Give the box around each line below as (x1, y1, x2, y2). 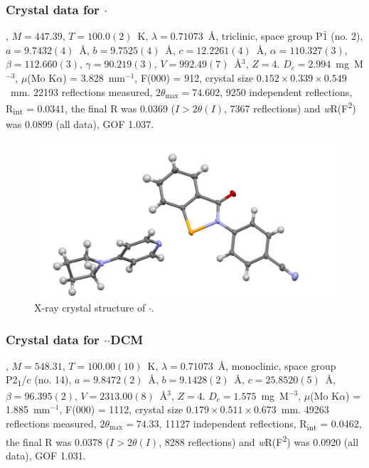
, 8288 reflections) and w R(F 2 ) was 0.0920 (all (159, 432, 359, 449)
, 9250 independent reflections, (220, 84, 353, 99)
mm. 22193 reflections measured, (10, 84, 153, 99)
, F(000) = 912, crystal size (134, 70, 254, 85)
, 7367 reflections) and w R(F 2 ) (224, 99, 356, 115)
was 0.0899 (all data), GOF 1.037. (6, 116, 154, 131)
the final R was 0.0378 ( (6, 434, 110, 449)
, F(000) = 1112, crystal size (59, 402, 183, 417)
